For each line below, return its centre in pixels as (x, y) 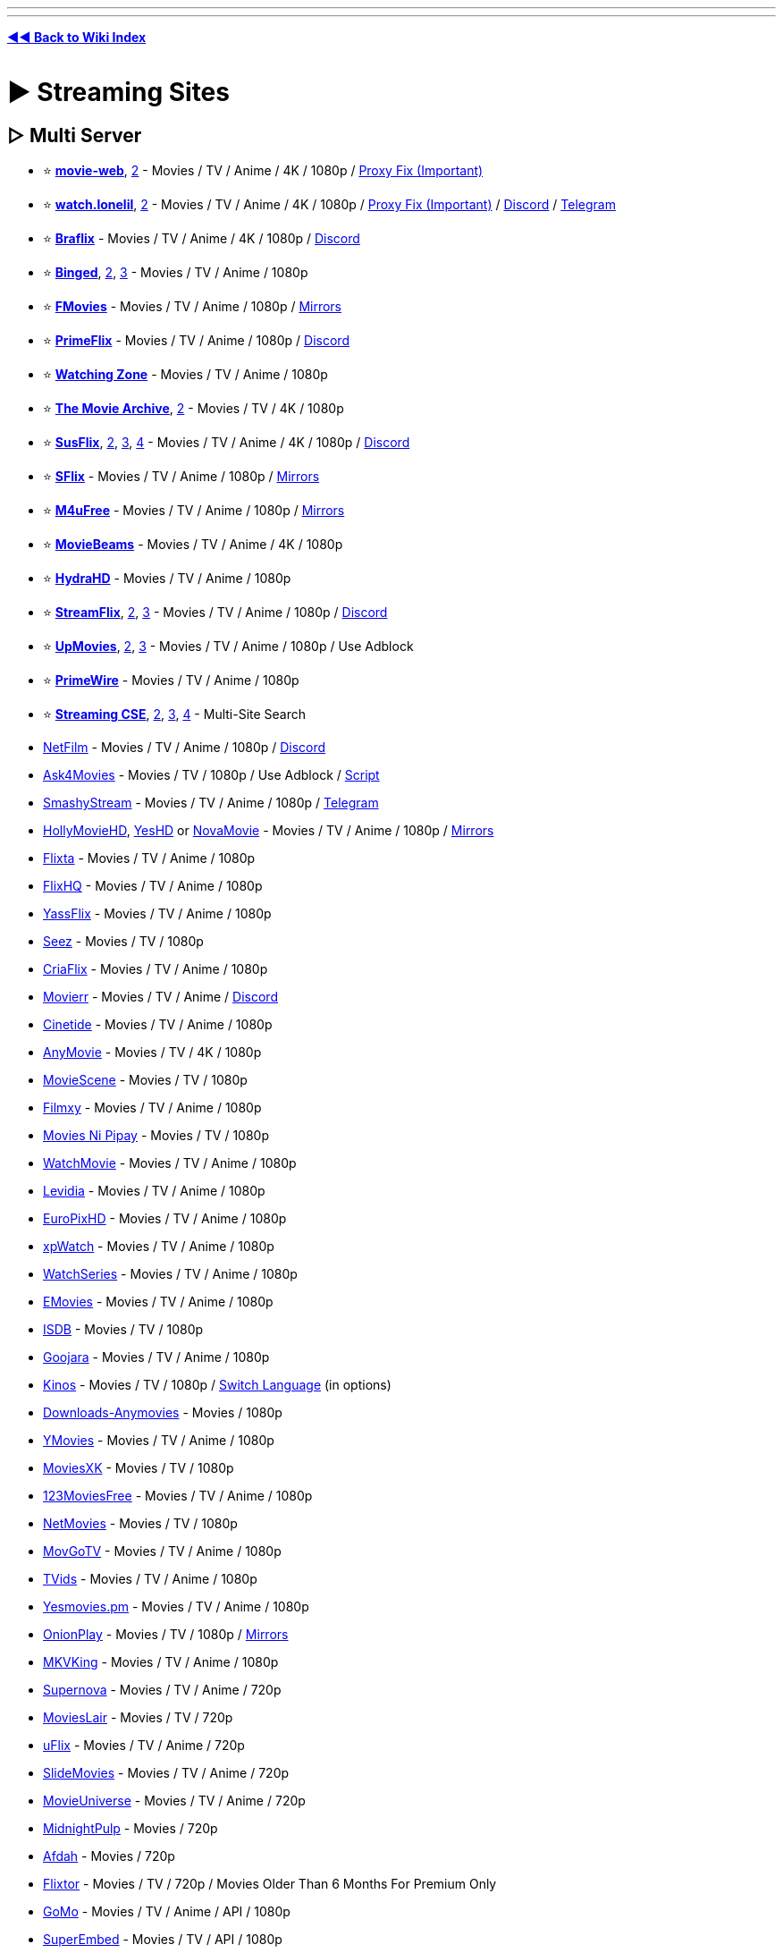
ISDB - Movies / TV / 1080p (123, 1329)
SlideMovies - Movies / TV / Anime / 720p (166, 1772)
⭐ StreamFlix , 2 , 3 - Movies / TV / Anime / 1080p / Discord (215, 612)
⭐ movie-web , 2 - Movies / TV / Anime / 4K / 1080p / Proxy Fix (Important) (263, 170)
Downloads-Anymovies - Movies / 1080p (163, 1412)
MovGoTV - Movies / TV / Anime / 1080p (162, 1551)
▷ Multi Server (75, 135)
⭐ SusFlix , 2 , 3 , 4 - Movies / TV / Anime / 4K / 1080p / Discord (227, 442)
